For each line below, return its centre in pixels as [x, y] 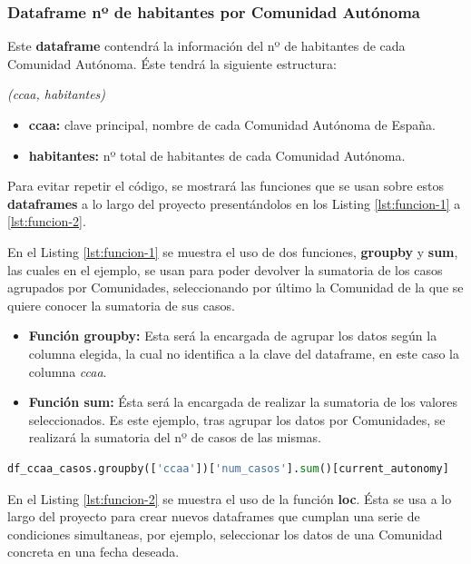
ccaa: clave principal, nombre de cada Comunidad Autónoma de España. [232, 124]
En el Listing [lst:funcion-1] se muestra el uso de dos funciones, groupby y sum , [233, 251]
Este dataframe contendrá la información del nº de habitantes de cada [206, 46]
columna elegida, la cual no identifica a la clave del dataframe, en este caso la [244, 353]
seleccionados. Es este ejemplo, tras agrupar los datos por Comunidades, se [237, 419]
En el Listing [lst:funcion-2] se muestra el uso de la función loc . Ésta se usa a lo [230, 498]
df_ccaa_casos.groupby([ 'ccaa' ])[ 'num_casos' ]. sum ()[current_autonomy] [228, 468]
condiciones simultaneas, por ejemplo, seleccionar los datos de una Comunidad [225, 534]
